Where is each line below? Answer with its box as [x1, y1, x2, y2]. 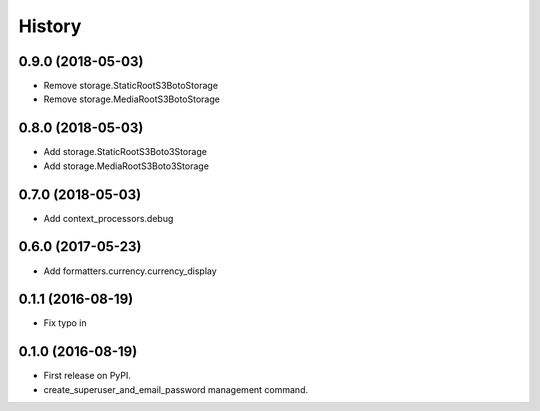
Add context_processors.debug [43, 212, 174, 224]
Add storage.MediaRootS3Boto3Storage [43, 160, 210, 172]
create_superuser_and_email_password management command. [43, 383, 309, 395]
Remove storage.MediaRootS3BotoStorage [43, 93, 220, 105]
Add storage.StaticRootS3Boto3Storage [43, 146, 207, 158]
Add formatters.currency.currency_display [43, 265, 217, 277]
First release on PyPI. [43, 370, 132, 382]
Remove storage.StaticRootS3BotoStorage [43, 80, 219, 92]
